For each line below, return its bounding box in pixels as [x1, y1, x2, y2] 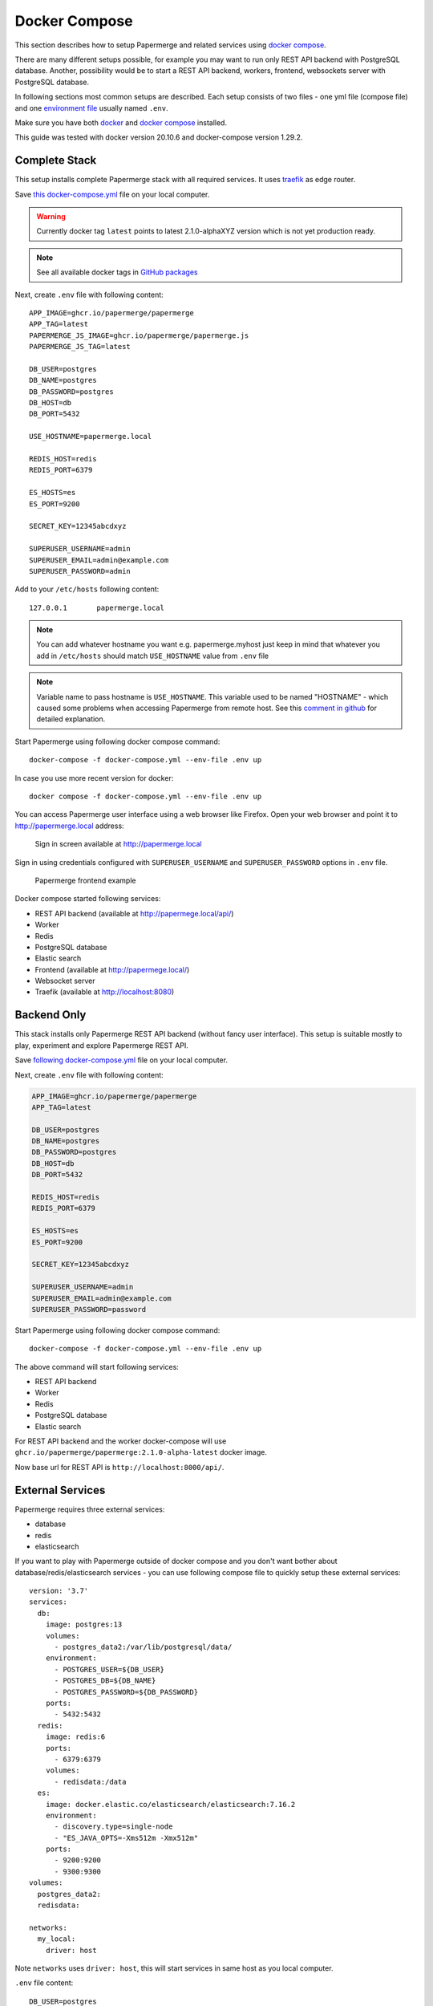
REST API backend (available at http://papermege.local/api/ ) [34, 908, 234, 918]
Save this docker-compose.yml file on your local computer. [14, 189, 210, 199]
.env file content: [14, 1978, 74, 1988]
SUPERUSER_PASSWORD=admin [29, 566, 132, 575]
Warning [36, 211, 66, 221]
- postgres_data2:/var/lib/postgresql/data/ [54, 1643, 233, 1652]
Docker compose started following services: [14, 894, 161, 904]
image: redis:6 [45, 1732, 106, 1741]
